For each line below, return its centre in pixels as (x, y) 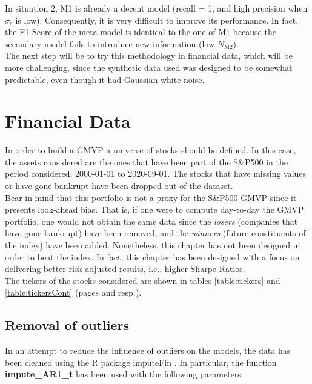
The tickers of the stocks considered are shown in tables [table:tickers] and (143, 280)
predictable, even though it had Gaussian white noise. (105, 79)
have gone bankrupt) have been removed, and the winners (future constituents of (155, 233)
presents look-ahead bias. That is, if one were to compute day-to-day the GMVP (154, 209)
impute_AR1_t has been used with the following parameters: (124, 374)
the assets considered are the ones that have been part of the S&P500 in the (146, 161)
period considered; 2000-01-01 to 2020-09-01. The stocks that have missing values (156, 174)
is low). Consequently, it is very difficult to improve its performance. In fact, (157, 20)
